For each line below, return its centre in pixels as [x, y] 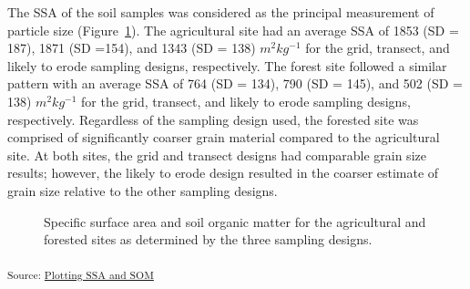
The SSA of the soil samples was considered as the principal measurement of [221, 12]
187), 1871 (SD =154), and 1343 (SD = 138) [132, 48]
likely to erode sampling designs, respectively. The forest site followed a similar [227, 65]
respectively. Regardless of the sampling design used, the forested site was [213, 119]
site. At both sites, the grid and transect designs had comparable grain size [217, 155]
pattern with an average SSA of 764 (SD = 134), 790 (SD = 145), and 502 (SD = [235, 83]
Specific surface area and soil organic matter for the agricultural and [235, 221]
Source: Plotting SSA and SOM [81, 274]
